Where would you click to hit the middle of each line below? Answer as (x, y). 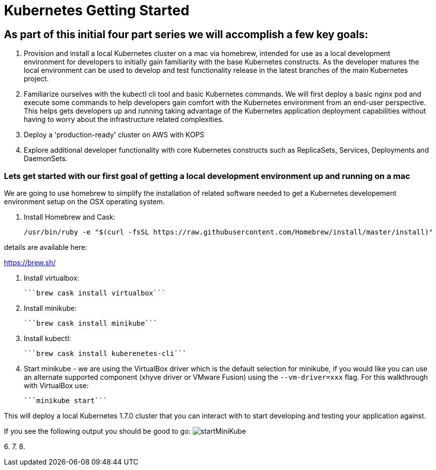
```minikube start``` (66, 400)
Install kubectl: (48, 338)
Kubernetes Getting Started (97, 10)
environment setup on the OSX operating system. (84, 201)
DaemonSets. (46, 159)
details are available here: (46, 247)
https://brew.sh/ (30, 262)
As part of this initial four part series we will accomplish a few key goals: (186, 34)
